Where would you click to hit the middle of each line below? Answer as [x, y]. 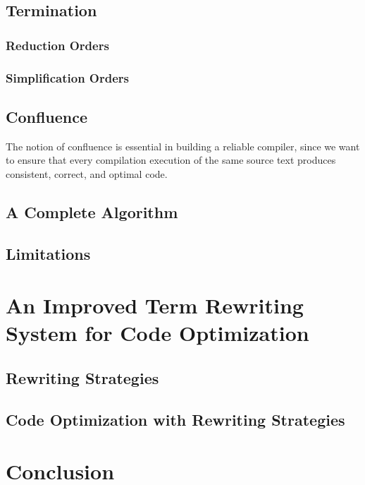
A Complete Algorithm [92, 211]
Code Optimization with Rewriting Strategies [175, 419]
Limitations [48, 253]
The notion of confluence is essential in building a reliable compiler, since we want [183, 146]
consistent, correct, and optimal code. [87, 173]
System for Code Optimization [157, 333]
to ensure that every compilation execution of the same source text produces [171, 160]
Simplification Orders [67, 77]
